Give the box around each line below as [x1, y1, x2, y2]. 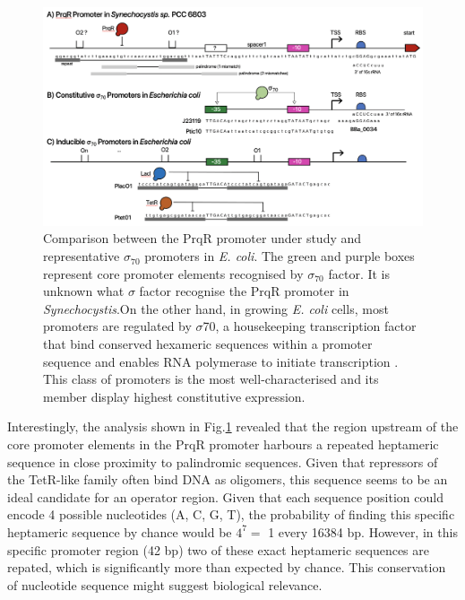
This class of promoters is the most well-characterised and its [43, 370, 379, 388]
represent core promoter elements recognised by [43, 264, 304, 283]
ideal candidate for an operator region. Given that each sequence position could [7, 487, 443, 506]
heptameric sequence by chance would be [7, 522, 232, 541]
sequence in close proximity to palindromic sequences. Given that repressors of [7, 452, 438, 471]
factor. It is [328, 264, 391, 283]
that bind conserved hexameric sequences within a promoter [43, 335, 373, 353]
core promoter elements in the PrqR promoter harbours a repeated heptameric [7, 435, 439, 453]
